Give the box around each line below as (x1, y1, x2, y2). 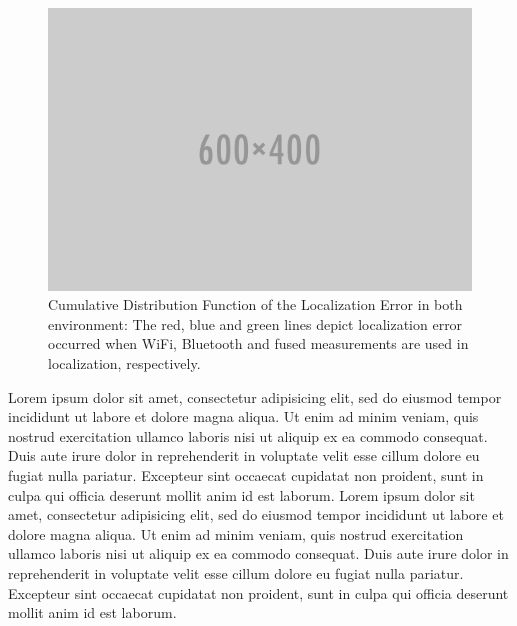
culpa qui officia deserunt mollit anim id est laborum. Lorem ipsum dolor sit (8, 484, 475, 505)
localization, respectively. (48, 353, 201, 374)
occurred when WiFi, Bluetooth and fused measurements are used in (48, 333, 469, 354)
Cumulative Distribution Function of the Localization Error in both (48, 294, 463, 315)
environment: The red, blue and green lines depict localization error (48, 313, 463, 334)
